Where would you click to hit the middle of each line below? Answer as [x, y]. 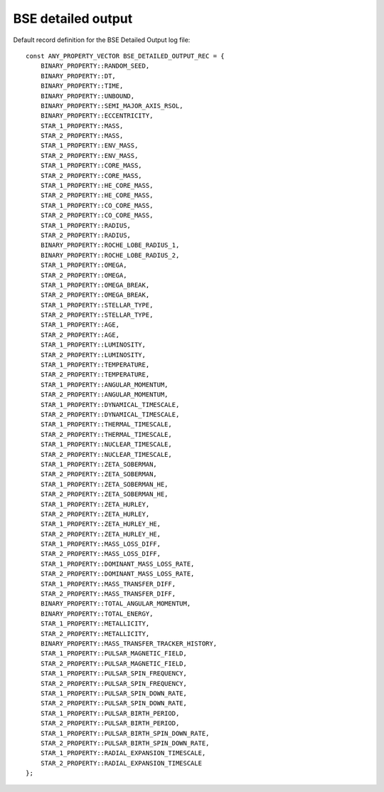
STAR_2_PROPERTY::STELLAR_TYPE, [97, 315]
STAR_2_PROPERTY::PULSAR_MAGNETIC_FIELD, [114, 663]
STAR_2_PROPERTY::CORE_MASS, [91, 175]
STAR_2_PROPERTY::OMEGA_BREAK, [95, 295]
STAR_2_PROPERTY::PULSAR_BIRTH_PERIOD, [110, 723]
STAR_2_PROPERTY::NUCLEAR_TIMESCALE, [106, 454]
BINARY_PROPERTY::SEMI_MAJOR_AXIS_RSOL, [112, 106]
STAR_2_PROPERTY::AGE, [80, 335]
